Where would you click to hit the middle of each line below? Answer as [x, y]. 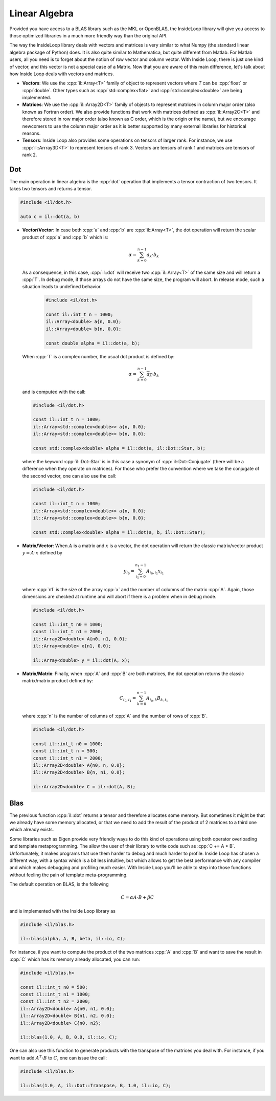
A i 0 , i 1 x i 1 [155, 572]
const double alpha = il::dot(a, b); [93, 343]
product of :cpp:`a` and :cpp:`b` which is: [65, 237]
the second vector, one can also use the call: [70, 476]
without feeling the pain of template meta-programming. [68, 875]
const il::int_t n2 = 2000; [55, 1001]
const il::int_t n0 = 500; [54, 987]
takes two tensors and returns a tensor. [51, 189]
